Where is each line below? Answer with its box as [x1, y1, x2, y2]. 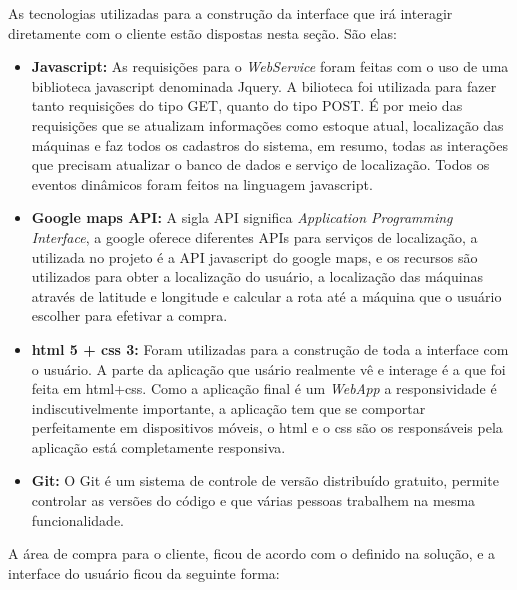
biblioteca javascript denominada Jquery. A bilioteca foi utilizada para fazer [31, 75, 497, 96]
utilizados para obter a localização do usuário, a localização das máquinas [31, 266, 483, 287]
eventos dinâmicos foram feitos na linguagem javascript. [31, 173, 373, 194]
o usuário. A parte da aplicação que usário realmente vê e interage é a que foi [31, 358, 506, 379]
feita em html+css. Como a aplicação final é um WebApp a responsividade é [31, 378, 497, 399]
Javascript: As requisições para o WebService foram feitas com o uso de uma [31, 56, 509, 77]
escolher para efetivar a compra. [31, 305, 228, 326]
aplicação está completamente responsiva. [31, 436, 286, 457]
